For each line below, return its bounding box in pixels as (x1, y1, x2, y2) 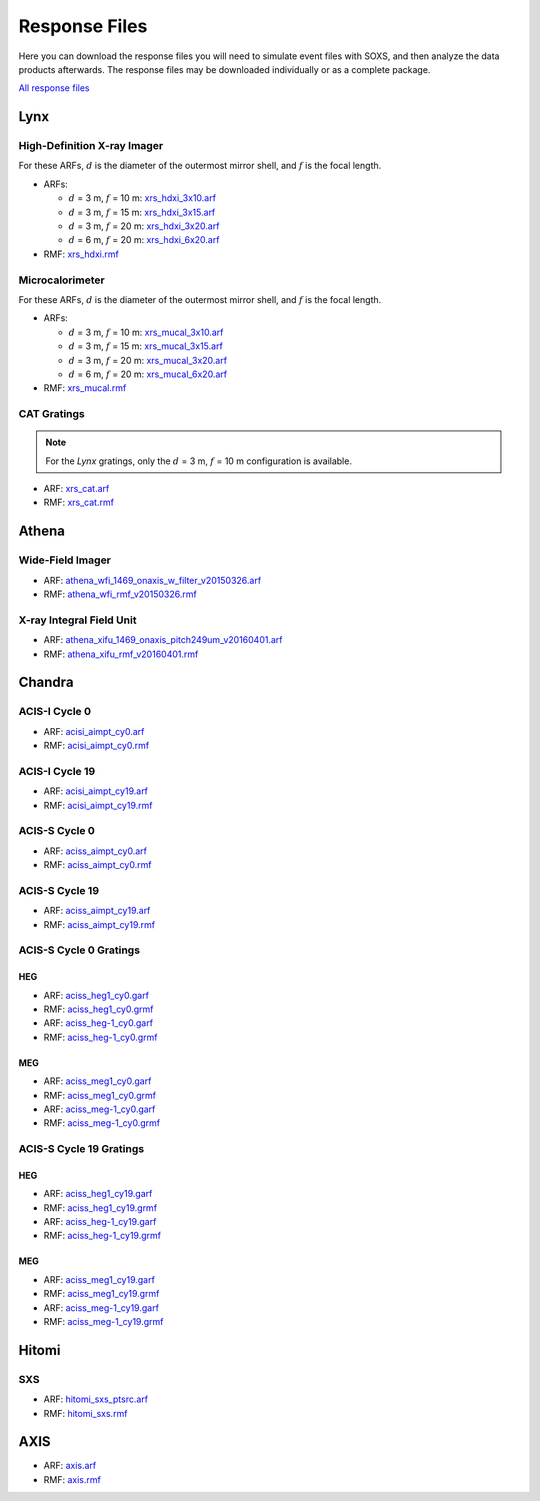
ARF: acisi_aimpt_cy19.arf (43, 785, 149, 797)
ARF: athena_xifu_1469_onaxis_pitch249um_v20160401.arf (43, 634, 283, 646)
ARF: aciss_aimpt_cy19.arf (43, 905, 151, 917)
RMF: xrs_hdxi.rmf (43, 248, 119, 260)
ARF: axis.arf (43, 1460, 97, 1472)
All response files (18, 82, 90, 94)
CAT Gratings (18, 407, 85, 421)
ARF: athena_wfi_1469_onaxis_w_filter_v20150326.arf (43, 574, 262, 586)
